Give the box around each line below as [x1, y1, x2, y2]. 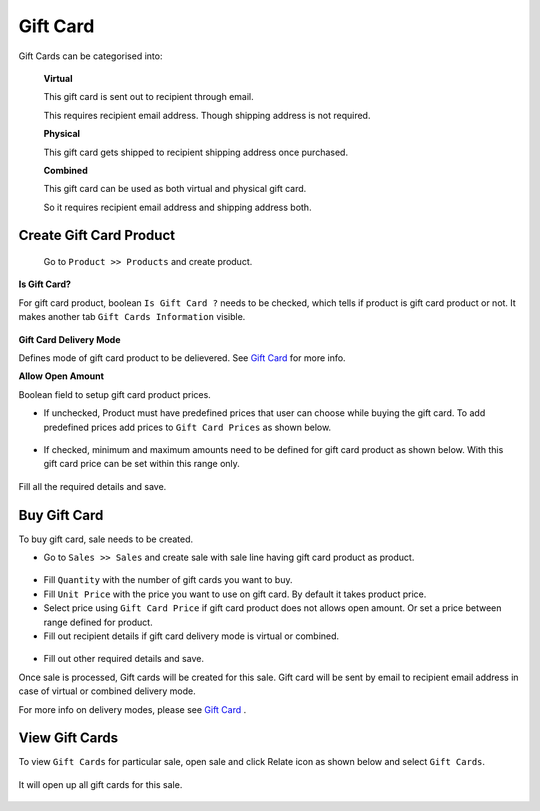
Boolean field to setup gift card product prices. [18, 388, 212, 400]
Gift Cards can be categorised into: [18, 50, 163, 62]
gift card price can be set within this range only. [43, 458, 240, 470]
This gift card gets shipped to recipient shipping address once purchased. [43, 146, 349, 158]
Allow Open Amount [18, 370, 105, 382]
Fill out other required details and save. [43, 653, 205, 665]
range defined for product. [43, 616, 154, 628]
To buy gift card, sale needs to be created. [18, 533, 194, 545]
